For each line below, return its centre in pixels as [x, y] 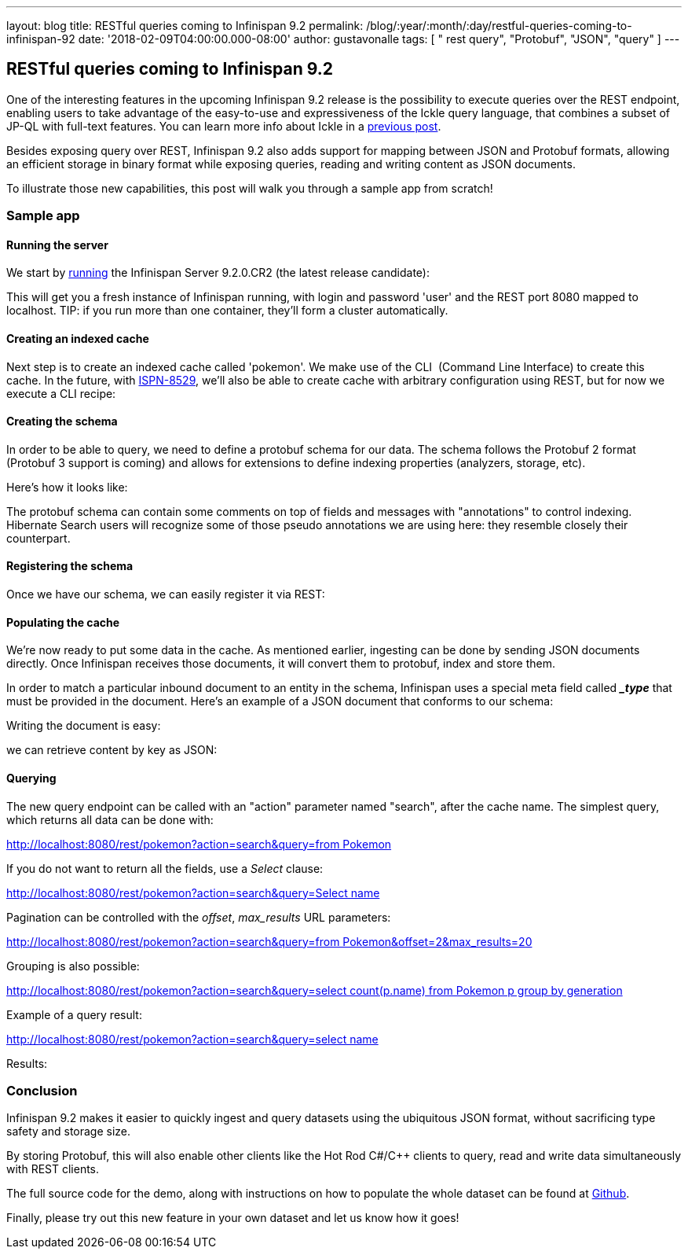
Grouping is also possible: [73, 966]
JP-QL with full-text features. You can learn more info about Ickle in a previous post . [224, 126]
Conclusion [42, 1090]
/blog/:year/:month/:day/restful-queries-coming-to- [499, 26]
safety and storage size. [69, 1132]
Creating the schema [62, 421]
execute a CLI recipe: [61, 393]
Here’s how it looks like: [67, 487]
